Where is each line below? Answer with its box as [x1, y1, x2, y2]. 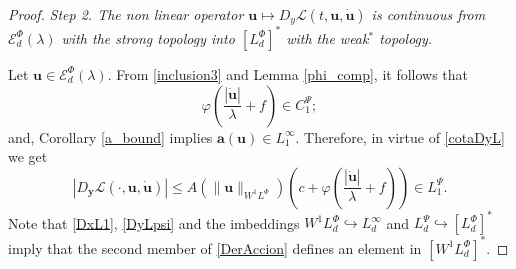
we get [8, 146, 48, 167]
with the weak [286, 27, 369, 48]
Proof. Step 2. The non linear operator [8, 4, 244, 24]
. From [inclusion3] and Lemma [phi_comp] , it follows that [107, 63, 469, 84]
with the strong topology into [61, 27, 235, 48]
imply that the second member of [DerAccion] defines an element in [8, 237, 422, 258]
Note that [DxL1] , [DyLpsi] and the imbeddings [8, 212, 300, 233]
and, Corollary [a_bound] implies [8, 126, 213, 147]
